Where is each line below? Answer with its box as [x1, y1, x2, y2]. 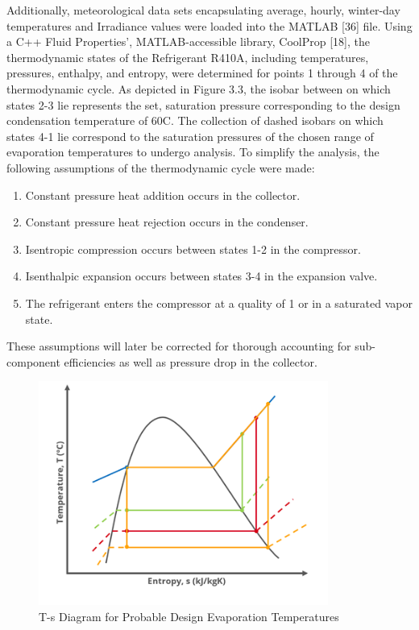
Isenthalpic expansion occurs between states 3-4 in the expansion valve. [25, 267, 378, 284]
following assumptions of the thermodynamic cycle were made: [6, 159, 315, 176]
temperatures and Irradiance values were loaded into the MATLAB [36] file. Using [6, 17, 413, 34]
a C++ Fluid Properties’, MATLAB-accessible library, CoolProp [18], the [6, 33, 370, 50]
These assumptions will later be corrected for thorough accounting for [6, 338, 351, 354]
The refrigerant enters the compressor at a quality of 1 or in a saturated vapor [25, 294, 413, 311]
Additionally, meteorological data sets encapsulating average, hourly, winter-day [6, 2, 400, 18]
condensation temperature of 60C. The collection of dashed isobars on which [6, 112, 384, 129]
